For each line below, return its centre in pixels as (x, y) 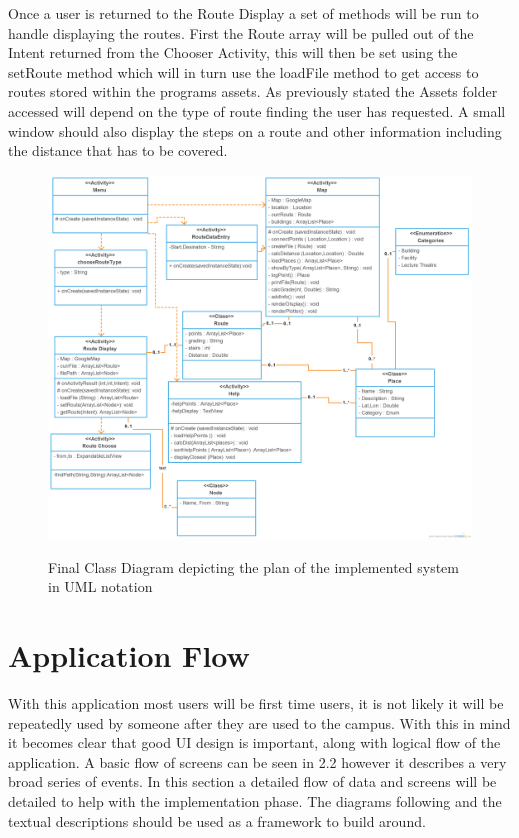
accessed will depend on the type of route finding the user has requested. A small (257, 110)
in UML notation (100, 586)
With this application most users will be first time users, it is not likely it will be (256, 703)
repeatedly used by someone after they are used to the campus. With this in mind (259, 722)
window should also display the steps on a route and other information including (255, 130)
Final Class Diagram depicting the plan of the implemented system (253, 566)
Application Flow (129, 655)
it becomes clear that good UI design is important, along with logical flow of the (254, 742)
